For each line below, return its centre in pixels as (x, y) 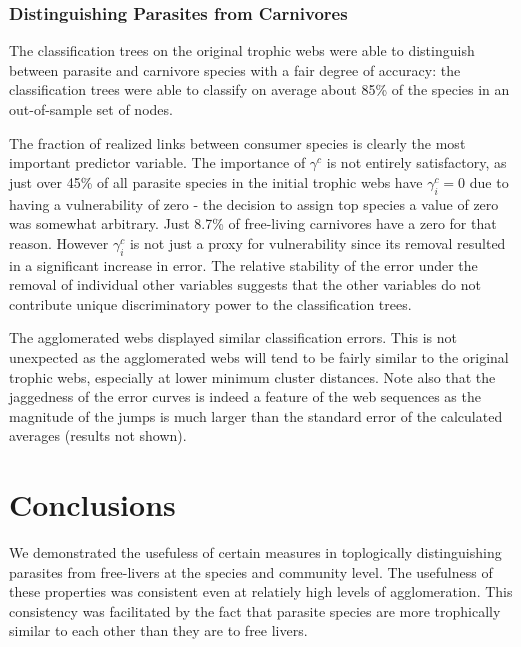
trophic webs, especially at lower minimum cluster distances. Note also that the (252, 376)
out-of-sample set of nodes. (91, 109)
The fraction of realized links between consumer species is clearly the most (237, 142)
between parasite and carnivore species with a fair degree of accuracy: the (235, 69)
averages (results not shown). (98, 435)
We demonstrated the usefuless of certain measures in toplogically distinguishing (255, 552)
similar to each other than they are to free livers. (158, 630)
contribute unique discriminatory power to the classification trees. (210, 303)
